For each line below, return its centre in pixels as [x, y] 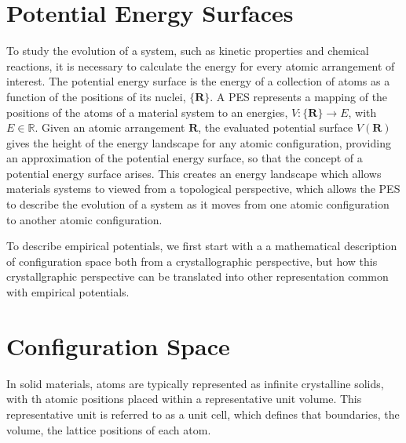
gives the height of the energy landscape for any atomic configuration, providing [199, 142]
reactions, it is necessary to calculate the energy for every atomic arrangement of [201, 65]
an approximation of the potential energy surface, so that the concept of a [185, 158]
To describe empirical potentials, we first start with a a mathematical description [202, 246]
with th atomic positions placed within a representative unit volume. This [184, 399]
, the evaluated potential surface [276, 127]
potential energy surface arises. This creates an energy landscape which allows [194, 173]
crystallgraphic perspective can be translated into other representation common [198, 276]
